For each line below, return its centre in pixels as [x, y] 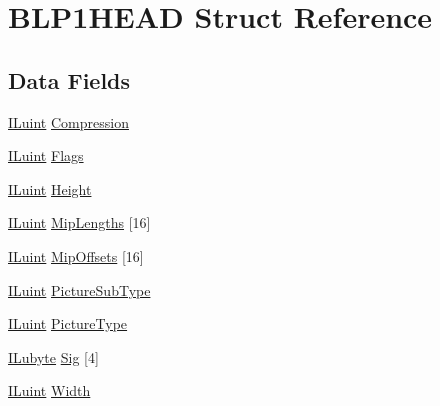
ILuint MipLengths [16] [79, 222]
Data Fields [69, 79]
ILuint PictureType [68, 323]
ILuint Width [49, 390]
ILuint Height [50, 188]
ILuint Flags [46, 155]
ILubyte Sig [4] [53, 356]
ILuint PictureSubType [79, 289]
